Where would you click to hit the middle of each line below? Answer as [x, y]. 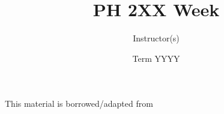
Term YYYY [156, 58]
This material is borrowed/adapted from [79, 103]
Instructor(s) [156, 38]
